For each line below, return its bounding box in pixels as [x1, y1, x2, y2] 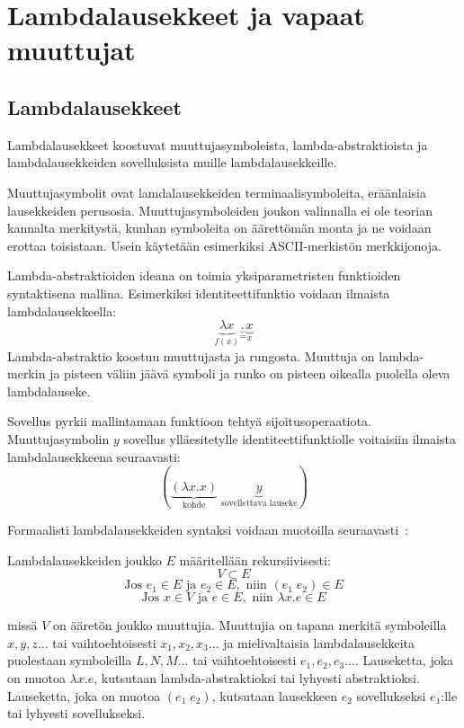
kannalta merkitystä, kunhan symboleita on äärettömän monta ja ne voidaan [7, 218, 432, 237]
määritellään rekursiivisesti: [179, 550, 331, 569]
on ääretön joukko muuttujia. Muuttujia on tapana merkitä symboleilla [53, 616, 447, 635]
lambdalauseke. [7, 381, 91, 400]
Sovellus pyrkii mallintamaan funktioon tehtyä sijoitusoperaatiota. [7, 412, 371, 431]
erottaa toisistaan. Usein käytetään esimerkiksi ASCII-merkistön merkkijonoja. [7, 235, 442, 254]
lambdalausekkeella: [7, 301, 117, 320]
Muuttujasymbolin [7, 429, 110, 448]
